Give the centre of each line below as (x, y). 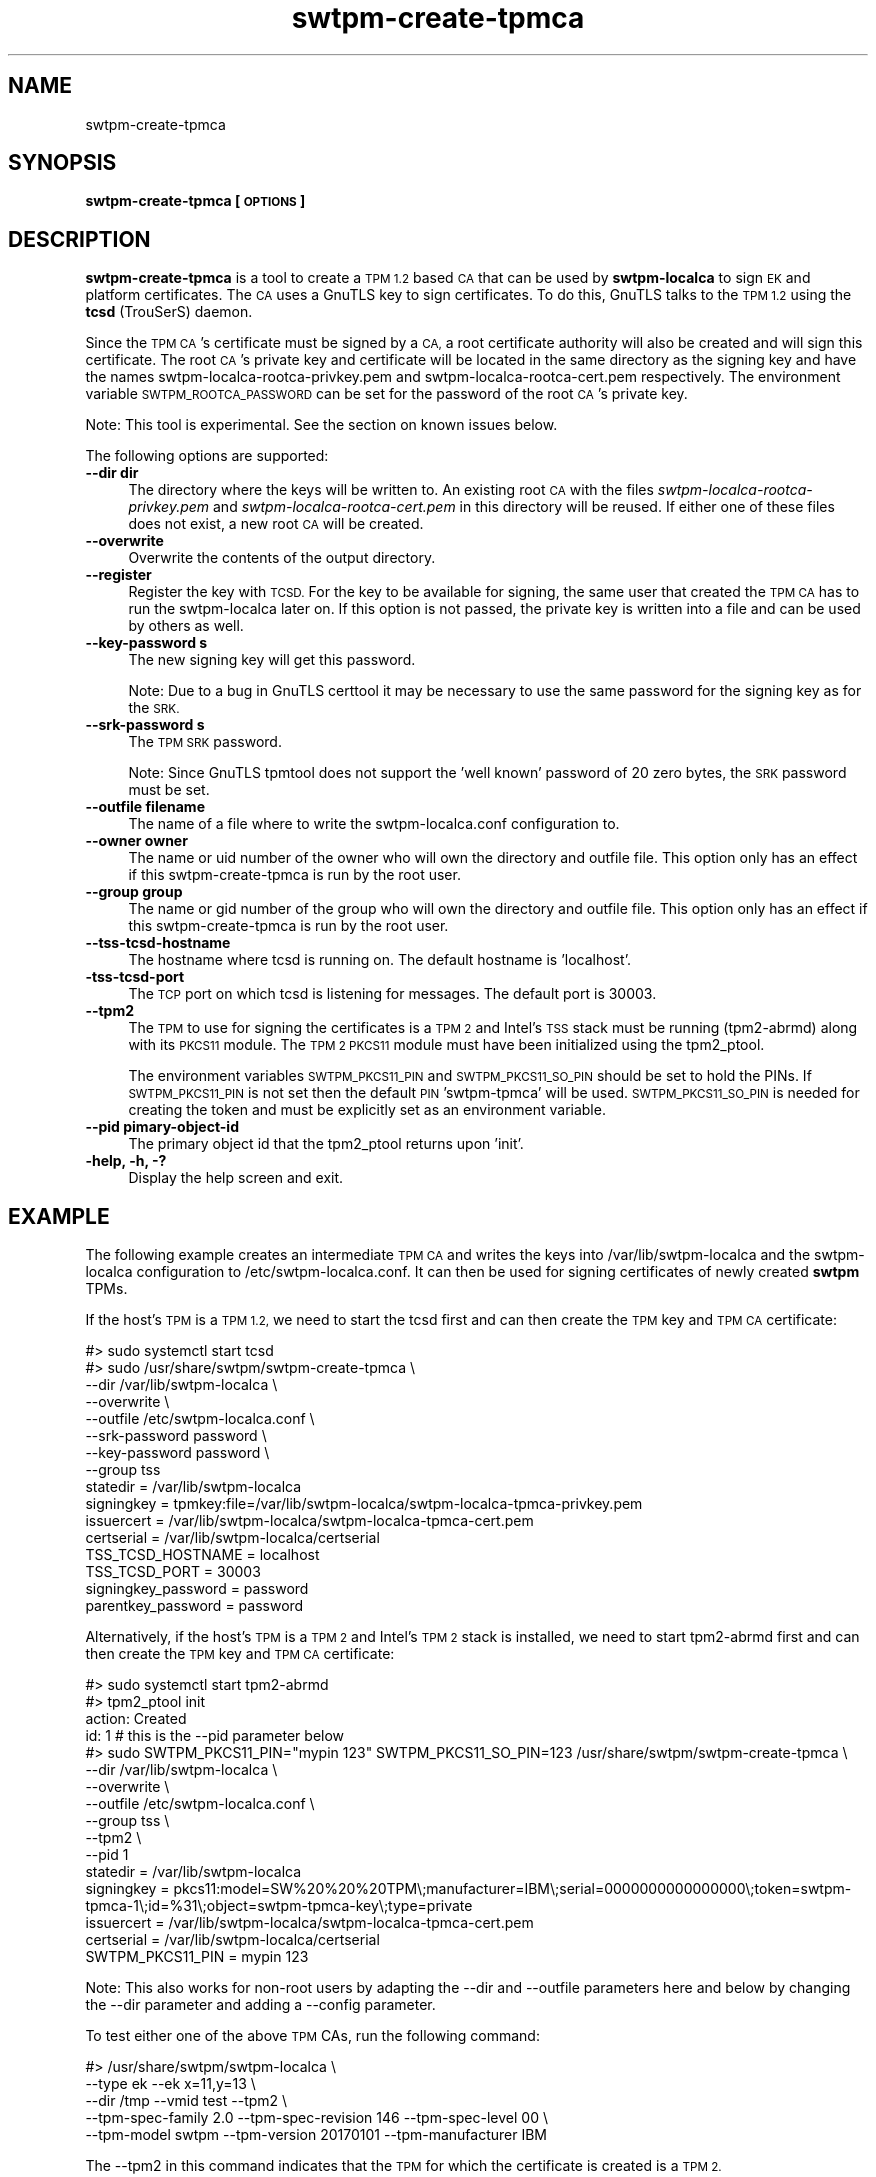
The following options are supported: (207, 456)
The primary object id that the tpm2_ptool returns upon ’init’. (326, 1144)
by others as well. (186, 626)
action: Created (136, 1719)
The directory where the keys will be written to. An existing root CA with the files (391, 490)
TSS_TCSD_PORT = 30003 (173, 1572)
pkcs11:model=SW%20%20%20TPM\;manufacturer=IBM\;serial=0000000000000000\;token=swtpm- (512, 1889)
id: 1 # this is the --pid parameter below (215, 1736)
